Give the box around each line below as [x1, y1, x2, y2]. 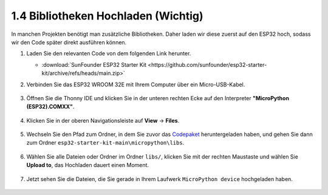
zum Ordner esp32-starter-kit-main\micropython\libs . [26, 139, 185, 146]
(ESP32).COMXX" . [26, 103, 75, 111]
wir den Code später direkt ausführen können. [11, 38, 127, 46]
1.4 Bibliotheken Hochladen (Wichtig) [11, 9, 203, 22]
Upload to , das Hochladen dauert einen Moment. [26, 162, 149, 169]
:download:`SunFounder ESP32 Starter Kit [41, 61, 147, 68]
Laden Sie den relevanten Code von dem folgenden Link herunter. [26, 50, 191, 57]
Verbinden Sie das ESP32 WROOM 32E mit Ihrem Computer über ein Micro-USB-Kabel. [26, 81, 245, 88]
